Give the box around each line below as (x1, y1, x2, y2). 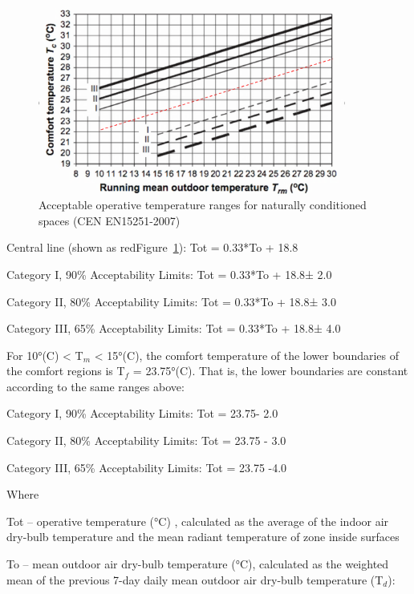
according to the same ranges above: (6, 378, 185, 394)
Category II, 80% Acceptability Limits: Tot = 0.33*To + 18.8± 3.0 (6, 293, 336, 309)
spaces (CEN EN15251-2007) (39, 212, 181, 228)
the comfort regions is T (6, 362, 125, 379)
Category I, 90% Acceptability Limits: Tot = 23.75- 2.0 (6, 405, 278, 422)
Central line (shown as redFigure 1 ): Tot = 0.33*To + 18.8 (6, 239, 298, 256)
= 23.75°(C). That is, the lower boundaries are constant (132, 362, 408, 379)
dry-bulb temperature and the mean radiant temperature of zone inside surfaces (6, 528, 400, 545)
